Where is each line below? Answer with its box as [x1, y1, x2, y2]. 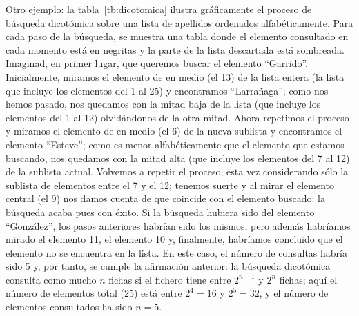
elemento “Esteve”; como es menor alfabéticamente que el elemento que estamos [6, 137, 345, 151]
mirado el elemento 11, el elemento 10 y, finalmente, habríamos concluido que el [6, 232, 343, 246]
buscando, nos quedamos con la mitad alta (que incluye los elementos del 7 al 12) [6, 150, 350, 165]
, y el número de [259, 286, 329, 300]
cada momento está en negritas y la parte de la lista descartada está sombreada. [6, 42, 345, 57]
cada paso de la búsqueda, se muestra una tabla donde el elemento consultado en [6, 29, 349, 43]
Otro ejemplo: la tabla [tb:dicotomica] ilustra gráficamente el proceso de [6, 2, 312, 16]
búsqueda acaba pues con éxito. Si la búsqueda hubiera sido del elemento [6, 204, 315, 219]
